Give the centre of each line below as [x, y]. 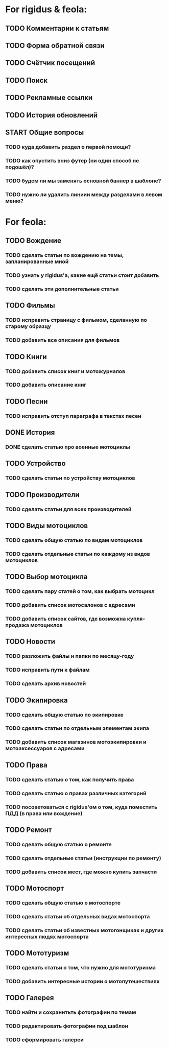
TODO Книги [26, 357]
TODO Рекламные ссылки [49, 98]
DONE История [30, 433]
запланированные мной [37, 261]
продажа [17, 625]
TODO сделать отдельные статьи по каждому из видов [78, 554]
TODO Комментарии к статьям [57, 28]
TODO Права [26, 765]
